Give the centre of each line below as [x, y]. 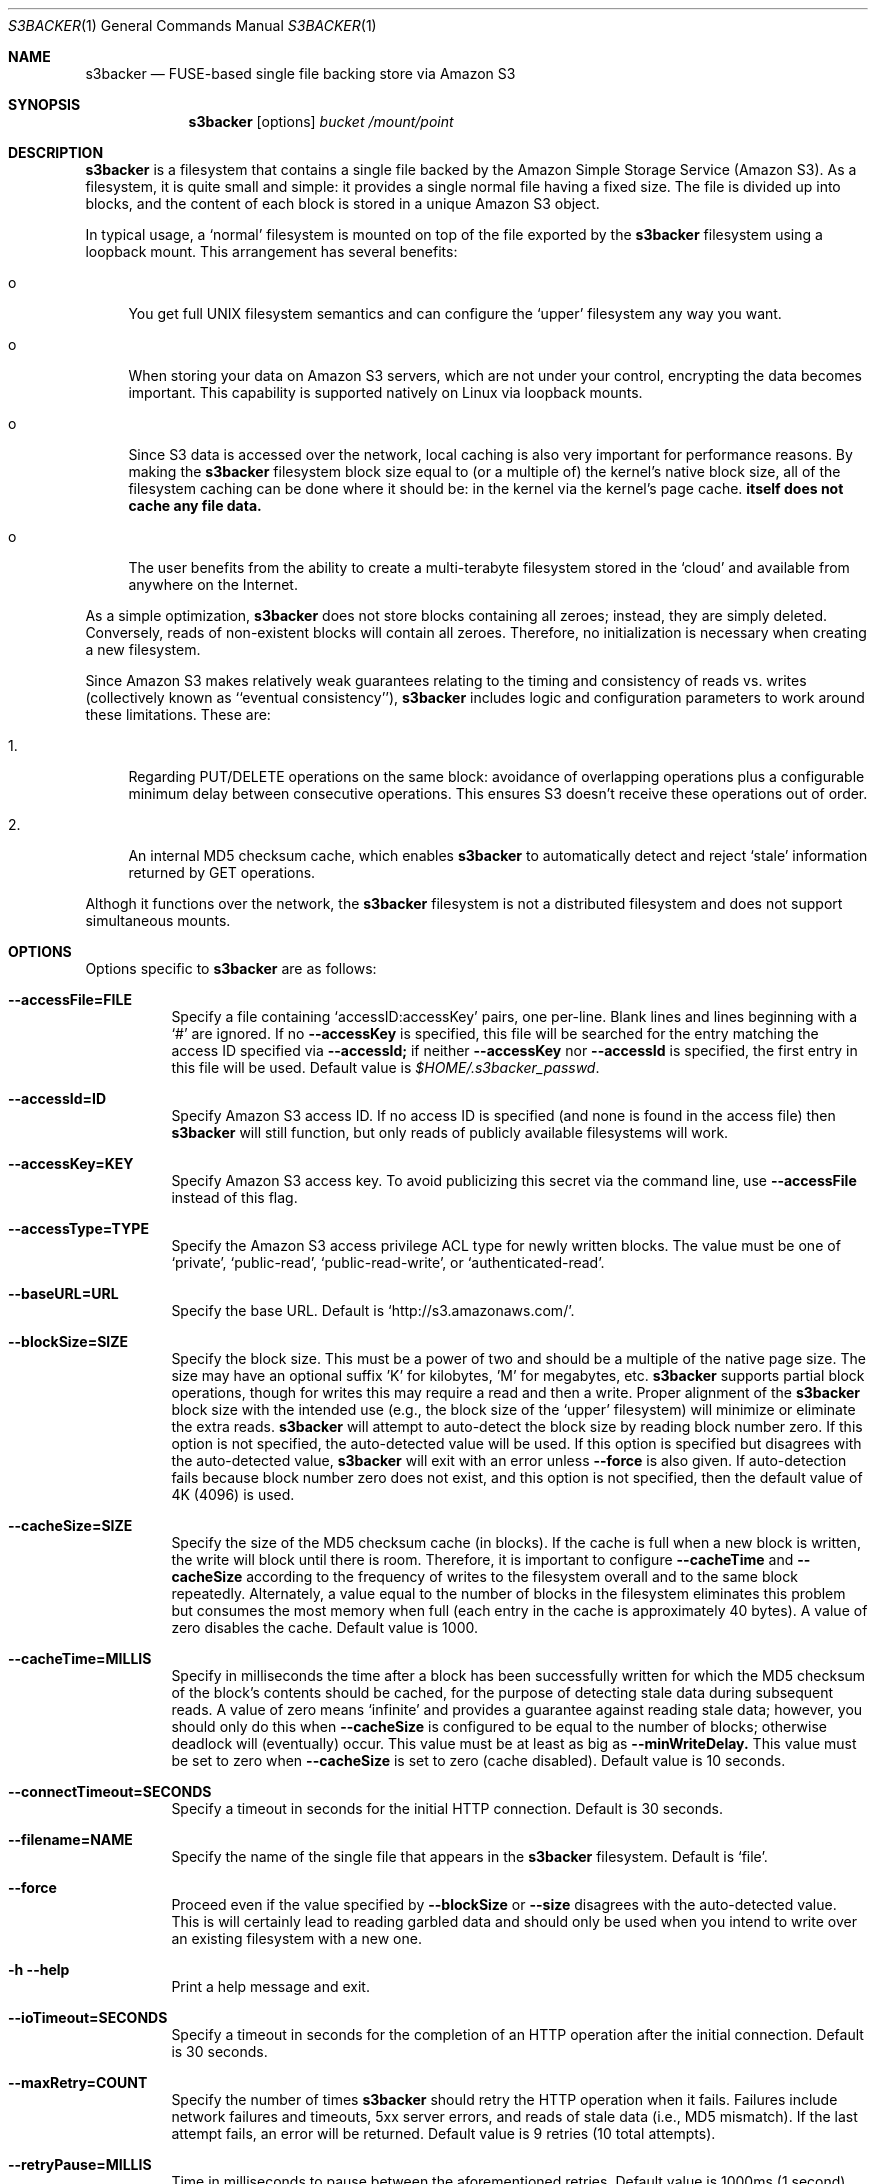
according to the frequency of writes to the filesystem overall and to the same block [522, 1576]
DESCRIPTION [56, 152]
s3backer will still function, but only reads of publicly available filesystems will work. [450, 1132]
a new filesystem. [143, 649]
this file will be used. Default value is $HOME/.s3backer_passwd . [385, 1067]
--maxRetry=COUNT [78, 2082]
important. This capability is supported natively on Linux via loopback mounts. [385, 392]
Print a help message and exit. [270, 1986]
